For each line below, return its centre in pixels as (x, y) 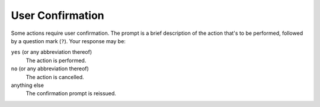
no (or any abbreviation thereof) (50, 69)
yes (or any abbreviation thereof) (52, 52)
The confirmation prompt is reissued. (71, 93)
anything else (28, 85)
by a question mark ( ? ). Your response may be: (68, 41)
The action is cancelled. (55, 77)
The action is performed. (56, 60)
